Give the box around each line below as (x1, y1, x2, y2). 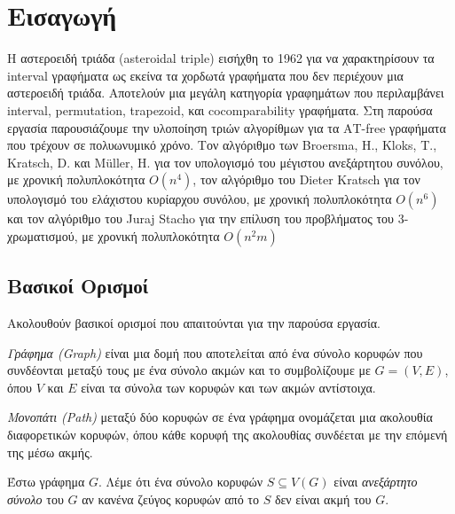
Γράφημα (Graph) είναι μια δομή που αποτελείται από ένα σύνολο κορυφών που (7, 343, 423, 362)
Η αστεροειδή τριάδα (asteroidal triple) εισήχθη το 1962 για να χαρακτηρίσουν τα (7, 49, 435, 67)
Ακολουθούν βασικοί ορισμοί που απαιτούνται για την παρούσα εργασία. (7, 314, 380, 332)
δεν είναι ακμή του (274, 489, 372, 508)
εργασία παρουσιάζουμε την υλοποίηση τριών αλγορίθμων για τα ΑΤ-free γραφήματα (7, 118, 446, 136)
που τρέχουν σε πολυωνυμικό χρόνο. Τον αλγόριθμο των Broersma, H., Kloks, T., (7, 136, 437, 154)
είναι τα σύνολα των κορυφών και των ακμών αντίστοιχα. (81, 378, 376, 396)
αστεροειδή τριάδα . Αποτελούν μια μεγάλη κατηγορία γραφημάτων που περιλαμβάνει (7, 83, 444, 102)
